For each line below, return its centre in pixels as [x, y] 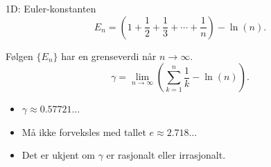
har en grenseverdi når [109, 56]
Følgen [19, 56]
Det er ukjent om [59, 155]
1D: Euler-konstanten [51, 8]
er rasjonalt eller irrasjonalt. [166, 155]
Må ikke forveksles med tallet [84, 131]
